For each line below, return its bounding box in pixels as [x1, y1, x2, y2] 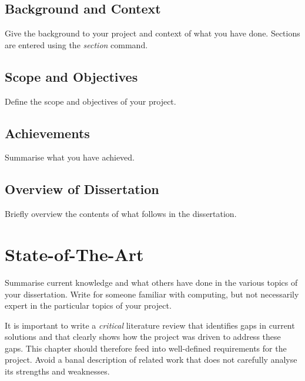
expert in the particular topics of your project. [5, 299, 172, 312]
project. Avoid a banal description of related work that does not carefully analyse [5, 353, 297, 366]
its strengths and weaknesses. [5, 365, 110, 377]
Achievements [5, 123, 90, 142]
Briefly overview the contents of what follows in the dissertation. [5, 208, 237, 220]
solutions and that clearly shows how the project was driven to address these [5, 330, 281, 343]
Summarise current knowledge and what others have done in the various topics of [5, 276, 298, 288]
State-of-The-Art [5, 242, 144, 266]
